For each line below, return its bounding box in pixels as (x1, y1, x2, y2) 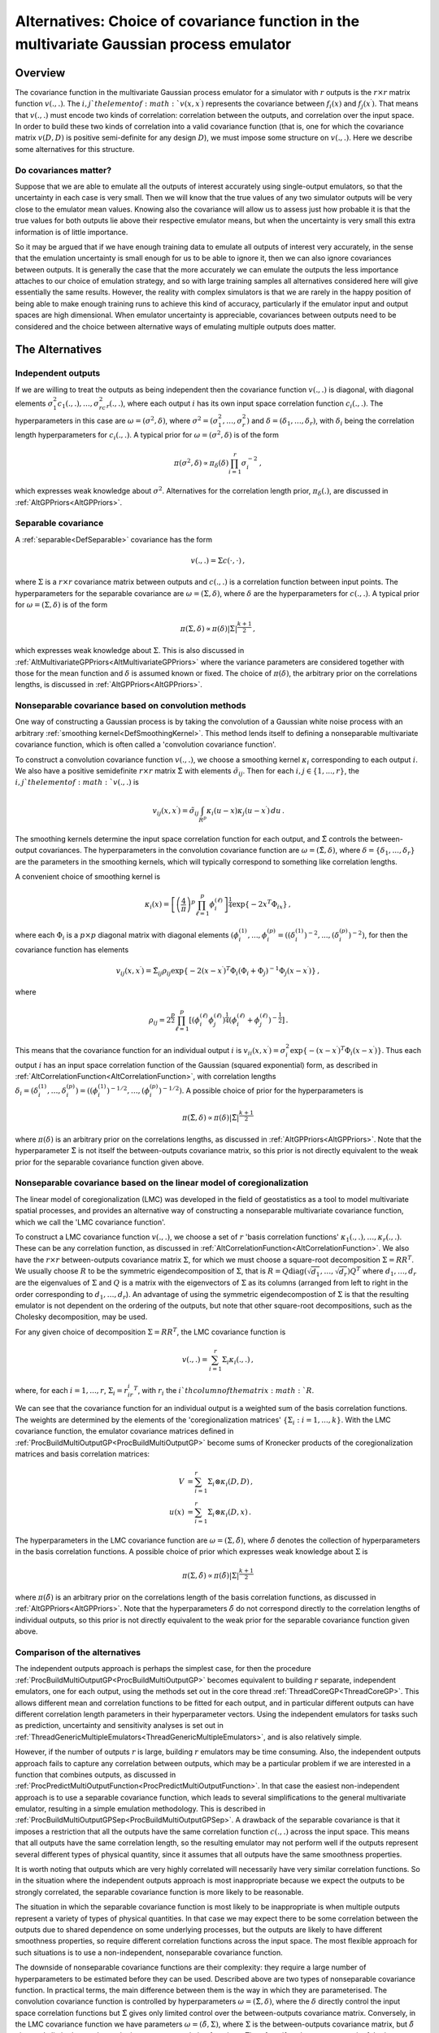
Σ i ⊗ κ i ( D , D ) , (207, 1477, 254, 1488)
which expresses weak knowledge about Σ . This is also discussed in (15, 646, 245, 655)
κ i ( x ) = (144, 899, 170, 911)
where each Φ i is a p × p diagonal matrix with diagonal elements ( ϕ (15, 929, 240, 942)
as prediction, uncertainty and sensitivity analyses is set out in (15, 1721, 224, 1730)
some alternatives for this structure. (15, 144, 135, 154)
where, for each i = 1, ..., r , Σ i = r (15, 1385, 128, 1397)
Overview (15, 66, 66, 80)
